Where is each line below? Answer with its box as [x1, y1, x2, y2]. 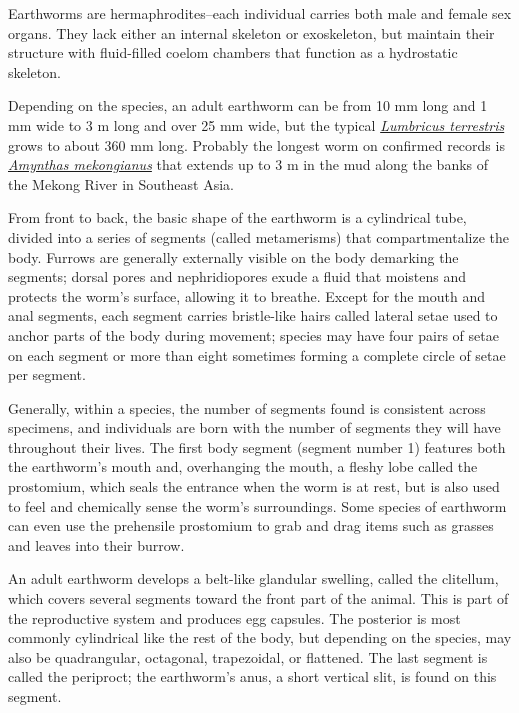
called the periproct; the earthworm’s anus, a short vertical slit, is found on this [8, 666, 497, 687]
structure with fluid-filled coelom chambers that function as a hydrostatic [8, 42, 458, 63]
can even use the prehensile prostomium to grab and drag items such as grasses [8, 515, 494, 536]
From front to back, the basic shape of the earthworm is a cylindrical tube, [8, 207, 467, 228]
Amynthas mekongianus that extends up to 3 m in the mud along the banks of [8, 154, 489, 175]
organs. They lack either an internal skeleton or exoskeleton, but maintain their [8, 22, 495, 43]
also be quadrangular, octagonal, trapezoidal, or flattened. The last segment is [8, 646, 488, 667]
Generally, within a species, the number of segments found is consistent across [8, 397, 486, 418]
